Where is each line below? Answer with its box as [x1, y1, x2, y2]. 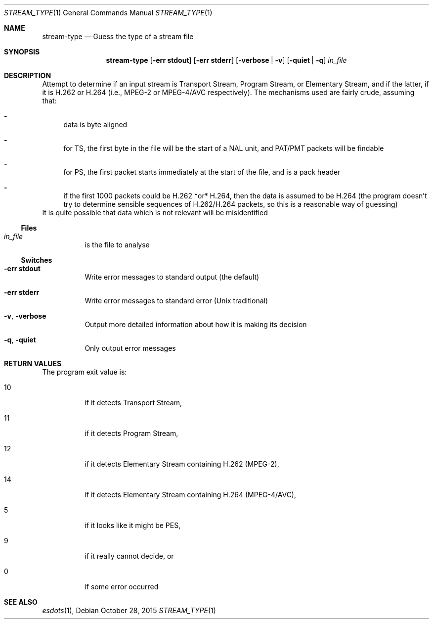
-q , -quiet [4, 335, 36, 344]
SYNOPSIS [4, 48, 40, 56]
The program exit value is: [42, 368, 127, 376]
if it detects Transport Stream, [85, 398, 182, 407]
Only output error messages [85, 344, 176, 352]
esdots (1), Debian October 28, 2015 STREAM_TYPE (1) [42, 606, 216, 615]
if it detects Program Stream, [85, 429, 178, 437]
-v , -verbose [4, 312, 46, 320]
